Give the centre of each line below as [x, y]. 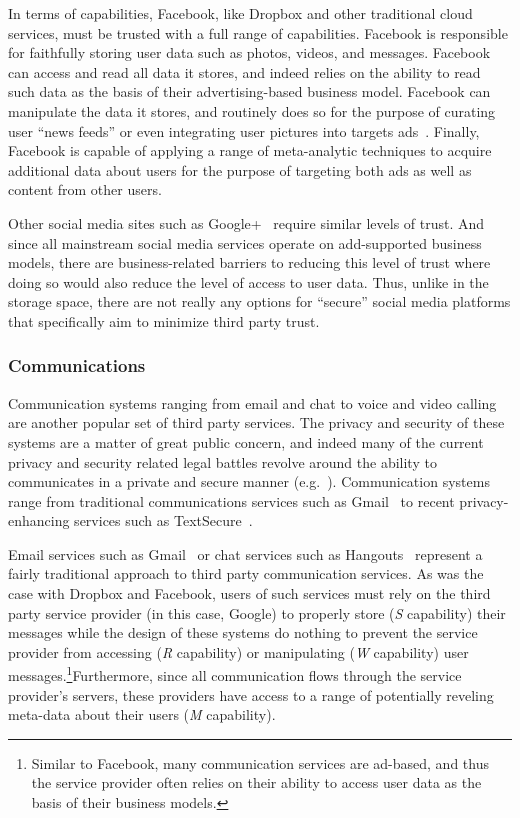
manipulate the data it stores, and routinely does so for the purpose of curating [252, 110]
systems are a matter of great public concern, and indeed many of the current [246, 441]
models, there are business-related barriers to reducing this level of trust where [249, 262]
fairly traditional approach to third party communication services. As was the [246, 573]
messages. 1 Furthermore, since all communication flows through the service [235, 674]
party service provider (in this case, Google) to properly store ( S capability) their [257, 612]
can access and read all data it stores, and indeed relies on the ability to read [244, 71]
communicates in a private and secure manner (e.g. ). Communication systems [249, 481]
